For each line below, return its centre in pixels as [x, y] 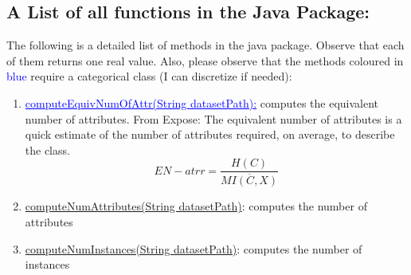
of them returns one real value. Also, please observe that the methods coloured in [205, 60]
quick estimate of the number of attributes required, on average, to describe [210, 134]
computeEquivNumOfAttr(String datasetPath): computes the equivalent [202, 102]
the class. [47, 149]
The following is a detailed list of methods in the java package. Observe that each [205, 45]
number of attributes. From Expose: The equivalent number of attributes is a [213, 118]
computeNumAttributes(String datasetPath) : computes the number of [196, 206]
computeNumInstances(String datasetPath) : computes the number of [194, 248]
